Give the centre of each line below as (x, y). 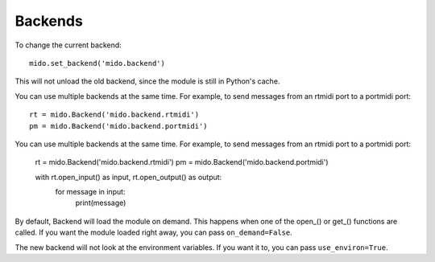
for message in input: (90, 192)
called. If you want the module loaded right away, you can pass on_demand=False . (154, 232)
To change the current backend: (68, 45)
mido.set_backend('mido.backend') (97, 63)
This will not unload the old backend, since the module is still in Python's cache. (147, 81)
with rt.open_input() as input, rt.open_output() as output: (128, 177)
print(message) (101, 203)
